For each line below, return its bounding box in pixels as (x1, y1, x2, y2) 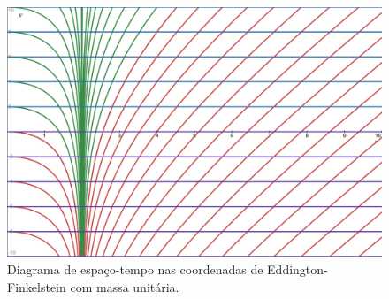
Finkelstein (7, 277, 66, 295)
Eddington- (267, 259, 328, 278)
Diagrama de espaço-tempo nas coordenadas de (7, 259, 263, 278)
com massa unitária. (70, 277, 179, 295)
